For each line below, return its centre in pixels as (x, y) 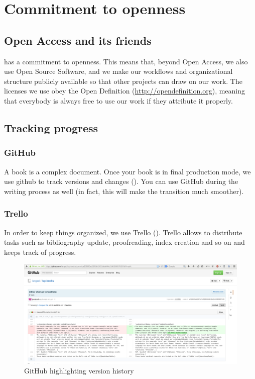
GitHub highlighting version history (79, 371)
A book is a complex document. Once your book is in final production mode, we (127, 171)
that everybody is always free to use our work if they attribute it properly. (118, 100)
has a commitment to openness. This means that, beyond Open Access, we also (126, 61)
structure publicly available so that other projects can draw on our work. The (123, 81)
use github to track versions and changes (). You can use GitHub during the (121, 181)
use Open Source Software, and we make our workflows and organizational (118, 71)
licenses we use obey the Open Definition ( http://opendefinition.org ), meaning (125, 91)
